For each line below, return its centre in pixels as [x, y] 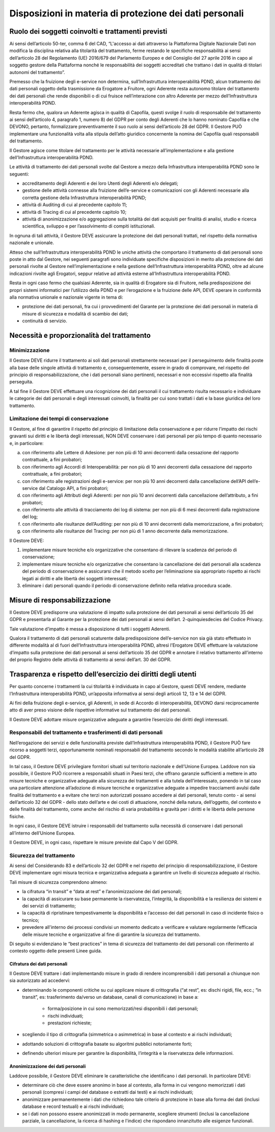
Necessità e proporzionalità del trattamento [80, 335]
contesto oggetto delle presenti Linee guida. [56, 951]
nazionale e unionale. [32, 243]
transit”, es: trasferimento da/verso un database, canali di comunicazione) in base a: [110, 997]
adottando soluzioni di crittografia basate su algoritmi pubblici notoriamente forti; [107, 1044]
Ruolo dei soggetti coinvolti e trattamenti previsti [88, 31]
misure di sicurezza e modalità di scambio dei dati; [75, 313]
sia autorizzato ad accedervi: [40, 980]
